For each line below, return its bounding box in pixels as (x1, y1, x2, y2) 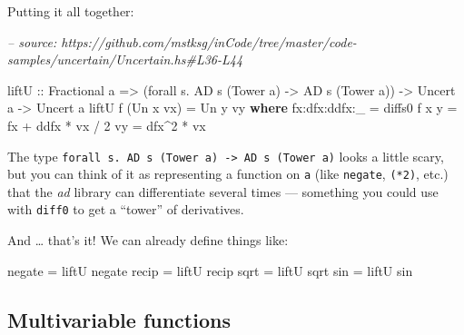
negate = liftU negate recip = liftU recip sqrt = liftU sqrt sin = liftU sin (7, 261, 413, 280)
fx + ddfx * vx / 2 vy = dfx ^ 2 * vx (7, 115, 206, 134)
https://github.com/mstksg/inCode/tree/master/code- (61, 32, 357, 51)
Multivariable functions (7, 305, 231, 333)
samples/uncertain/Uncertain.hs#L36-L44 (7, 50, 243, 69)
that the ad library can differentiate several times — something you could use (7, 182, 439, 201)
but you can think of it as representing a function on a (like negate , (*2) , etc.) (7, 164, 449, 183)
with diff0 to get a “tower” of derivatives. (7, 200, 244, 219)
